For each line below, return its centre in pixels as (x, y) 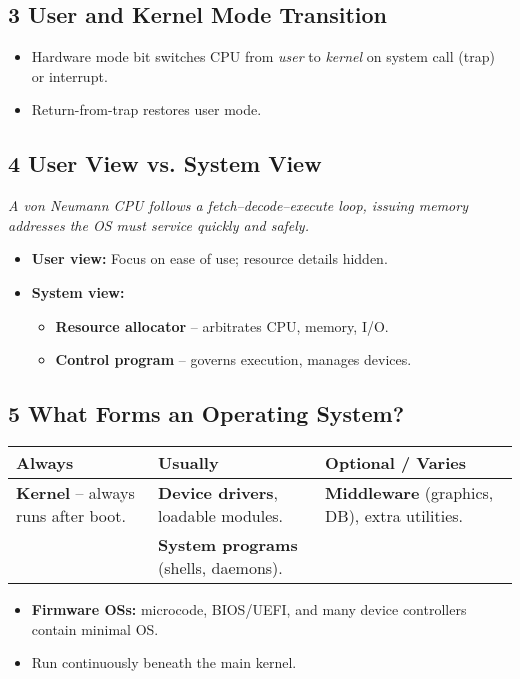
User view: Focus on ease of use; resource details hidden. (209, 258)
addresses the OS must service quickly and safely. (158, 224)
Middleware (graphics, (409, 492)
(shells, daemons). (220, 567)
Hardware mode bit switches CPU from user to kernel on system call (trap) (263, 56)
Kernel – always (75, 492)
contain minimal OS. (95, 628)
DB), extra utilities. (394, 515)
